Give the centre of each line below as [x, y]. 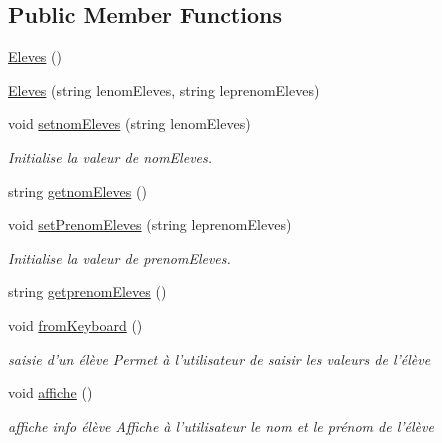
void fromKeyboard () [75, 324]
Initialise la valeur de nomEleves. [110, 156]
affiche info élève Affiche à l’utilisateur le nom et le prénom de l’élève [221, 425]
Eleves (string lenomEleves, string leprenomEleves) [164, 89]
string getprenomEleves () [87, 291]
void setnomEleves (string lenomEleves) [129, 123]
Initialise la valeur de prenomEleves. [119, 257]
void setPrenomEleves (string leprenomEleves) [150, 224]
